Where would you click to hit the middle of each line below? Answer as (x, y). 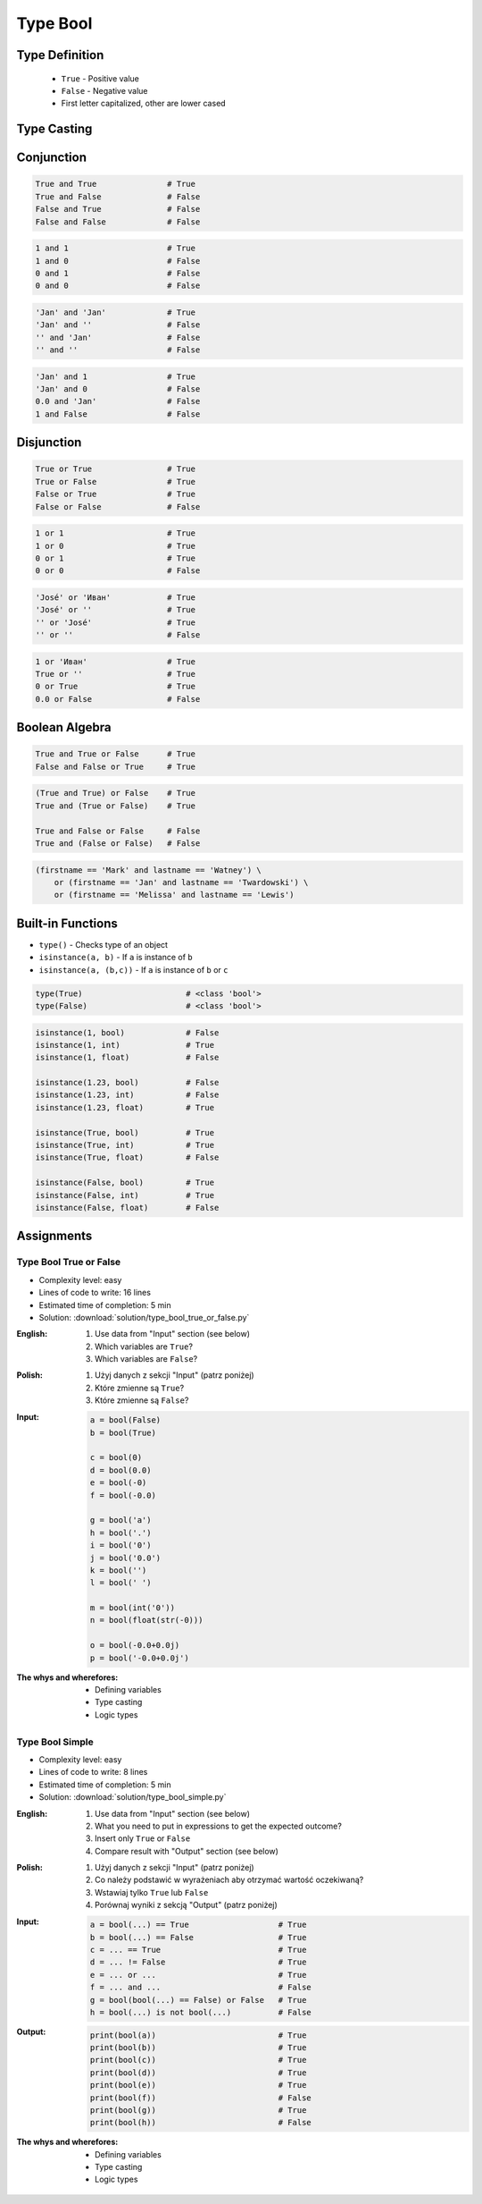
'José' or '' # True (116, 610)
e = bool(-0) (118, 1483)
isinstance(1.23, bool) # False (127, 1083)
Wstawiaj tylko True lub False (152, 1892)
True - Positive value (100, 78)
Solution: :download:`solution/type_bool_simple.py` (133, 1797)
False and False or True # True (116, 766)
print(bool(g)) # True (198, 2110)
